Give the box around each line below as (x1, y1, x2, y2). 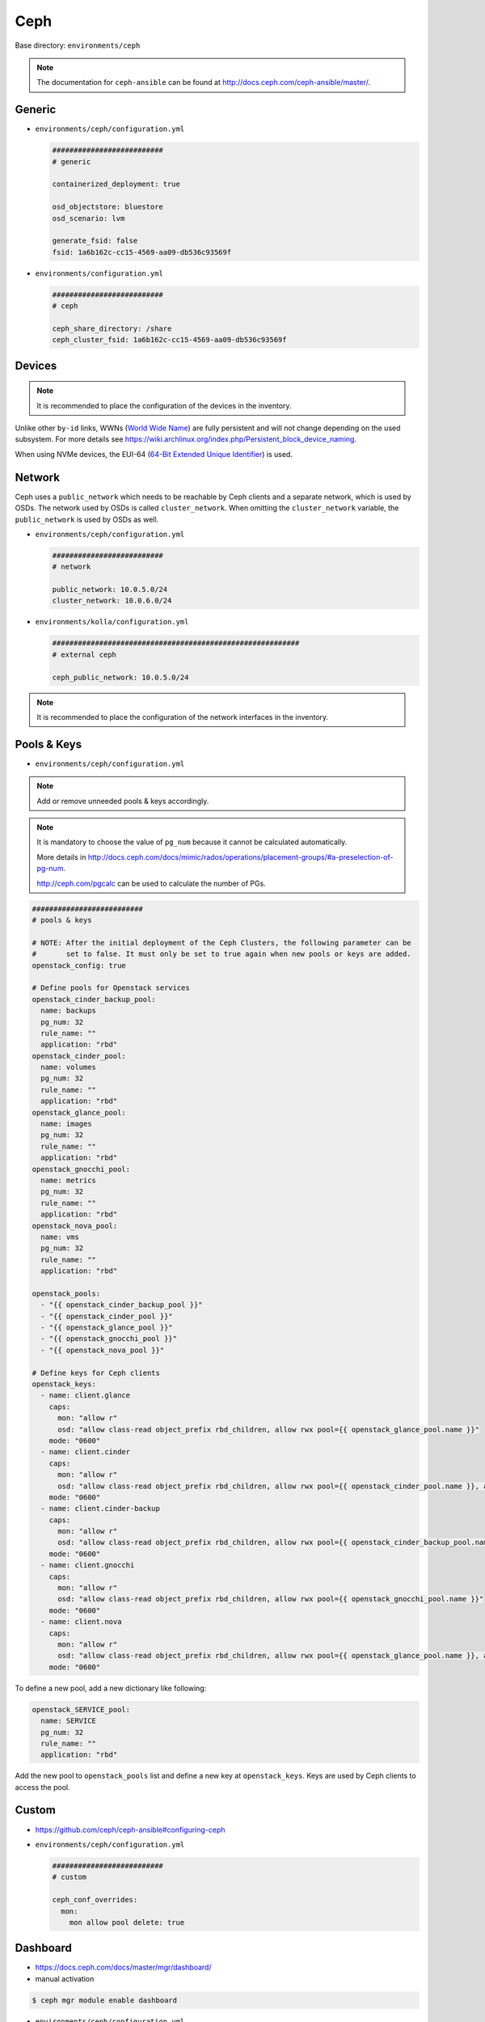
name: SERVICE (40, 1716, 97, 1726)
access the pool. (15, 1782, 70, 1791)
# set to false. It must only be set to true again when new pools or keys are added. (32, 950, 411, 958)
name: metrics (40, 1175, 97, 1185)
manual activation (35, 1973, 95, 1983)
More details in (36, 852, 86, 861)
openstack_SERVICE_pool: (32, 1705, 131, 1714)
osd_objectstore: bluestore (52, 202, 163, 212)
